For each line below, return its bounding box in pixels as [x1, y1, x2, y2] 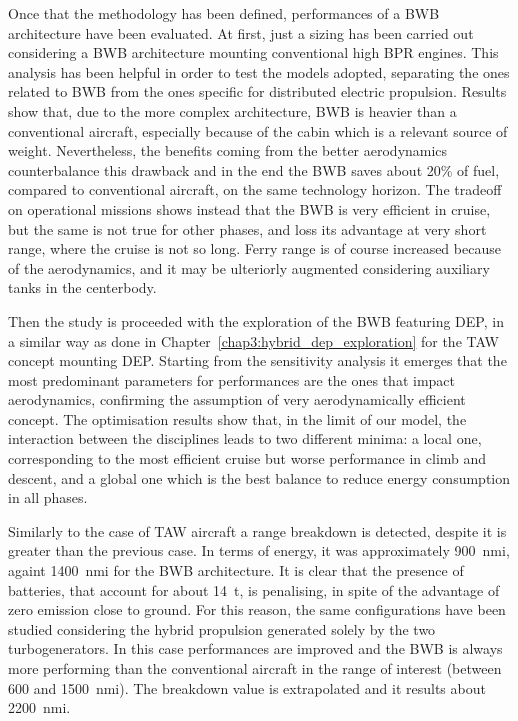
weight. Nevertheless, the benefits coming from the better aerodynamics [8, 140, 448, 161]
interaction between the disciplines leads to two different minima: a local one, [8, 428, 482, 449]
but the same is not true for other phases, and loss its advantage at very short [8, 218, 487, 239]
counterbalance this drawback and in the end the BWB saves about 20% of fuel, [8, 159, 500, 180]
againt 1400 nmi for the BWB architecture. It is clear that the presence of [8, 560, 464, 581]
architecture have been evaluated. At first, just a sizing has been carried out [8, 22, 474, 43]
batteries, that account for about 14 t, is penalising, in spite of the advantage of [8, 579, 500, 600]
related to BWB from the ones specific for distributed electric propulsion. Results [8, 81, 507, 102]
